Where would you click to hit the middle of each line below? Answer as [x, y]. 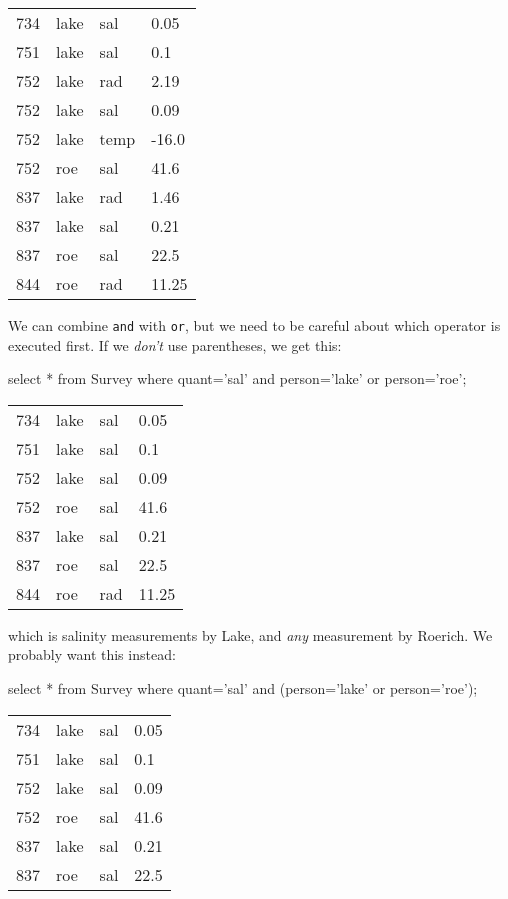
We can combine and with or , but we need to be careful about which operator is [254, 325]
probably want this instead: [92, 654]
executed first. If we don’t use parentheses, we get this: [175, 344]
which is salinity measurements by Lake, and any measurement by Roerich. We [250, 634]
